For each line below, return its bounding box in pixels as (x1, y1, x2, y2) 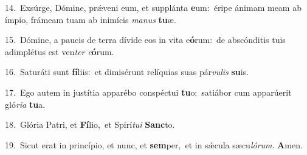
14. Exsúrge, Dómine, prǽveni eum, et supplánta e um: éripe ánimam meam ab (5, 1, 302, 13)
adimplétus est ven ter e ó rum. (5, 45, 114, 58)
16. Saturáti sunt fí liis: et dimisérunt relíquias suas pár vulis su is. (5, 65, 249, 78)
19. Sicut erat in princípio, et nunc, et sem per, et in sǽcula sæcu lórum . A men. (5, 138, 303, 151)
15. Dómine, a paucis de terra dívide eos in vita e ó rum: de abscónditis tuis (5, 33, 286, 46)
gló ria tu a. (5, 97, 46, 110)
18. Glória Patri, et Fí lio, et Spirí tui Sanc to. (5, 118, 175, 131)
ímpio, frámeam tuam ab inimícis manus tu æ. (5, 13, 176, 25)
